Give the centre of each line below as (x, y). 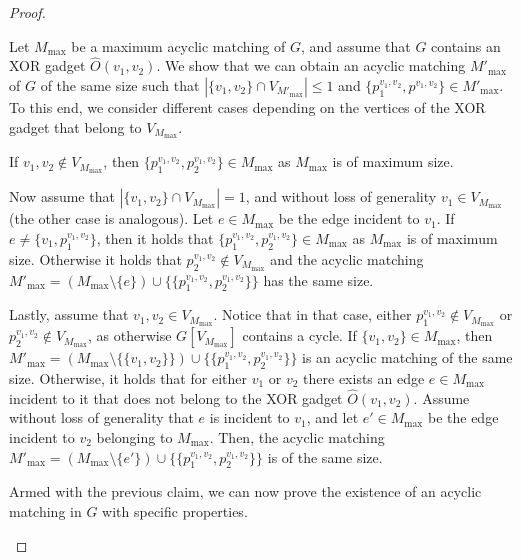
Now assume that (62, 196)
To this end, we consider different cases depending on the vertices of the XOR (247, 107)
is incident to (249, 417)
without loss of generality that (101, 417)
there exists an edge (364, 378)
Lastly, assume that (69, 314)
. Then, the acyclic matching (297, 437)
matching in (45, 511)
